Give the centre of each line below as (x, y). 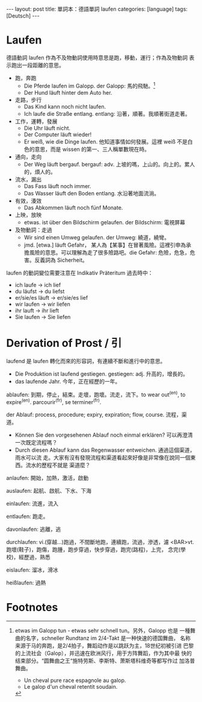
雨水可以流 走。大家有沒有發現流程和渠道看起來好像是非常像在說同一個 (103, 457)
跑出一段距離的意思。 (38, 65)
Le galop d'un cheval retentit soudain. (71, 686)
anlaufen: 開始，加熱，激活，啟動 (47, 478)
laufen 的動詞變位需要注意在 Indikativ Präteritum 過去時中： (80, 273)
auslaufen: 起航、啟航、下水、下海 (49, 490)
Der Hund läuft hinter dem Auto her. (68, 92)
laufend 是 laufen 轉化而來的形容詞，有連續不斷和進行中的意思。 (86, 361)
